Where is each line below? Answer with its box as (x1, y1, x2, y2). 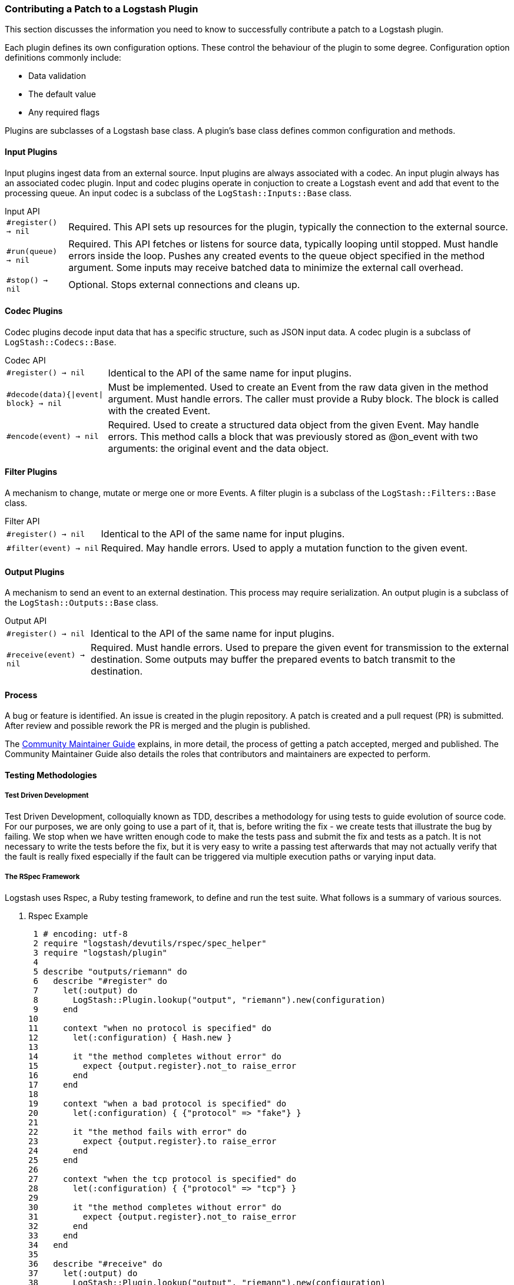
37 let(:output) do (28, 1268, 138, 1278)
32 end (28, 1221, 88, 1231)
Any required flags (28, 107, 100, 118)
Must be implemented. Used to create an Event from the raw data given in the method (108, 381, 489, 393)
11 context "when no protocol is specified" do (28, 1023, 272, 1033)
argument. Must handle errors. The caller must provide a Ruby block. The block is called (108, 392, 499, 405)
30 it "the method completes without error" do (28, 1202, 281, 1212)
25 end (28, 1155, 78, 1165)
